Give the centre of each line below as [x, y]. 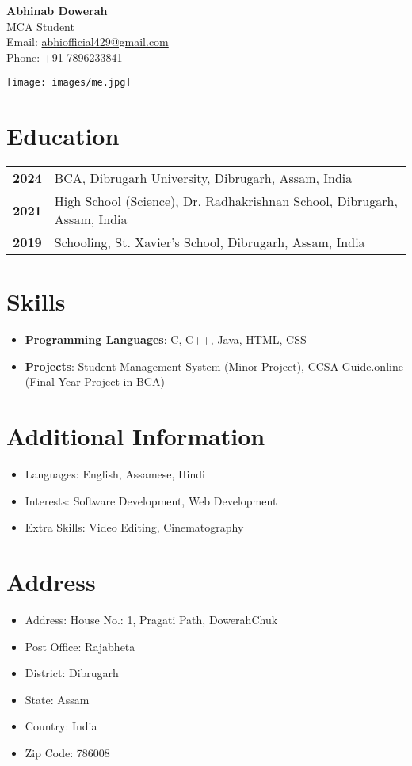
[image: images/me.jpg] [69, 83]
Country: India [61, 726]
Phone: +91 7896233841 [65, 57]
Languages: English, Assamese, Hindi [115, 474]
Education [63, 136]
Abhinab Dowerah [57, 10]
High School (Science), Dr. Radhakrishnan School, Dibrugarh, [226, 201]
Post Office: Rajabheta [80, 646]
